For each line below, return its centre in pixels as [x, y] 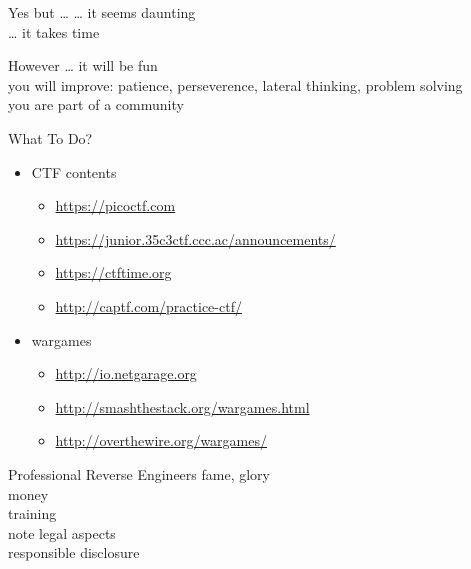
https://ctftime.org [113, 272]
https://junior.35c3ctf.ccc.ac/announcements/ [195, 238]
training [32, 513]
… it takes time [54, 31]
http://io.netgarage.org [126, 373]
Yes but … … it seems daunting [102, 12]
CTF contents [74, 171]
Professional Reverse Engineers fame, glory [139, 473]
